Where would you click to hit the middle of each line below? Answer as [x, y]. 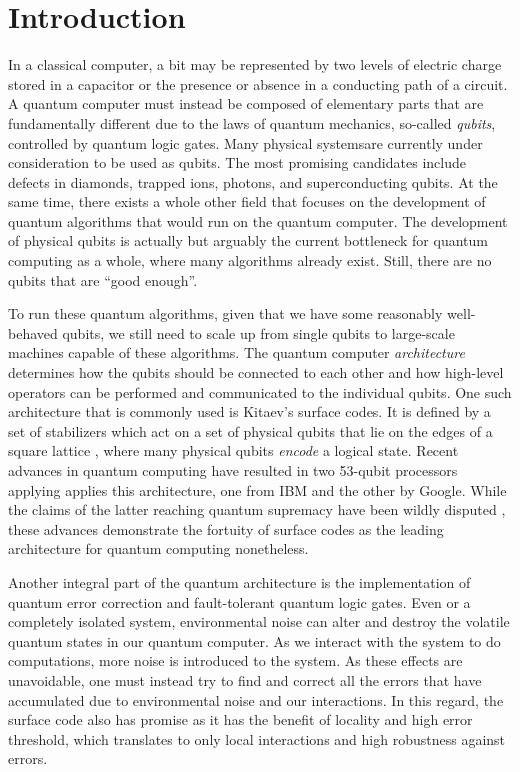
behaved [33, 332]
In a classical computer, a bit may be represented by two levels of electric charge [255, 64]
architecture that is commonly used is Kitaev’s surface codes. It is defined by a [249, 411]
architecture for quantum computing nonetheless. [158, 548]
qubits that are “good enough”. [103, 279]
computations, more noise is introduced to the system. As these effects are [235, 660]
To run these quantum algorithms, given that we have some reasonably [225, 313]
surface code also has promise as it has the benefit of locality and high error [240, 719]
